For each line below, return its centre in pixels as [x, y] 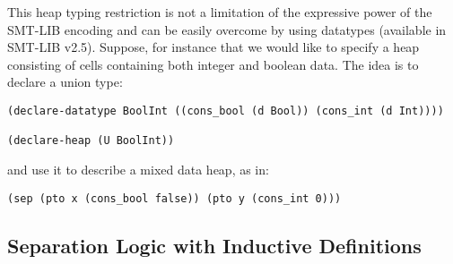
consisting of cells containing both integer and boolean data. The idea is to [213, 64]
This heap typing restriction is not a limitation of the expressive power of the [220, 12]
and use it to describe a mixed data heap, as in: [138, 169]
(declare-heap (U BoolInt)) [91, 141]
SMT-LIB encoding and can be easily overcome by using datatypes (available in [227, 29]
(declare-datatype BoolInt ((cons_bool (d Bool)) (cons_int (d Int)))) [226, 111]
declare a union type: [65, 82]
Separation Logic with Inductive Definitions [214, 245]
